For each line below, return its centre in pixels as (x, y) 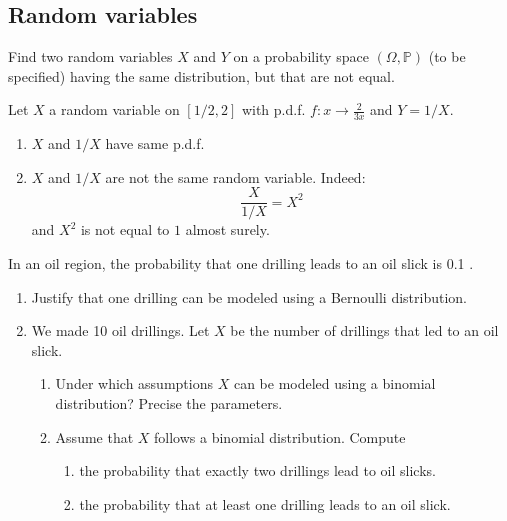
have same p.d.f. (155, 143)
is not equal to (125, 229)
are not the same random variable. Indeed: (235, 176)
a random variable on (114, 109)
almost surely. (227, 229)
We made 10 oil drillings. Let (120, 330)
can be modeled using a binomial (334, 383)
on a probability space (301, 56)
